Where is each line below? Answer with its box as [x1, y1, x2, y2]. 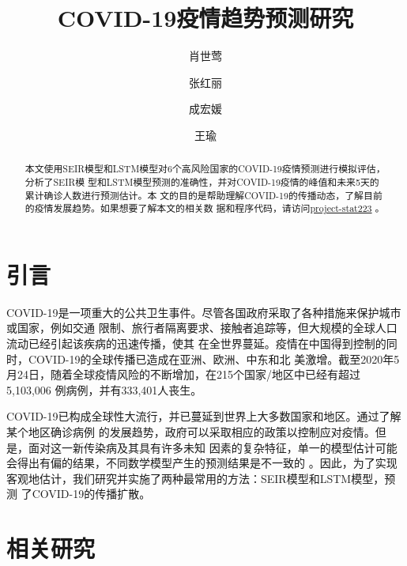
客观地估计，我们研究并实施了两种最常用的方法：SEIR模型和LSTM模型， [6, 470, 385, 486]
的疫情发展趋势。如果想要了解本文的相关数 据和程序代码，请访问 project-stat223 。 [24, 202, 385, 215]
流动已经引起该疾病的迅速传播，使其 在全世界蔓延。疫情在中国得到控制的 [6, 335, 386, 352]
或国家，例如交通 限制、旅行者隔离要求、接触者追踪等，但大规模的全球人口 [6, 319, 398, 336]
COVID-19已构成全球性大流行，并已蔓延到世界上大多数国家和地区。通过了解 [6, 408, 401, 424]
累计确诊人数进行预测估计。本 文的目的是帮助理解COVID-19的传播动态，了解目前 [24, 188, 383, 202]
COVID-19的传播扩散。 [32, 485, 151, 502]
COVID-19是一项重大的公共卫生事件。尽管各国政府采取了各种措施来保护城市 [6, 304, 401, 320]
